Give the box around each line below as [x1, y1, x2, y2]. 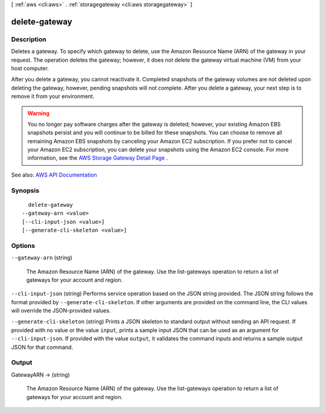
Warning [27, 109, 50, 117]
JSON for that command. [11, 343, 74, 351]
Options [11, 241, 36, 250]
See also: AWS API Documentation [11, 171, 97, 178]
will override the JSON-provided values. [11, 307, 111, 314]
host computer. [11, 64, 50, 72]
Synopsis [11, 186, 39, 195]
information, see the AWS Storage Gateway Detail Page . [27, 154, 168, 161]
